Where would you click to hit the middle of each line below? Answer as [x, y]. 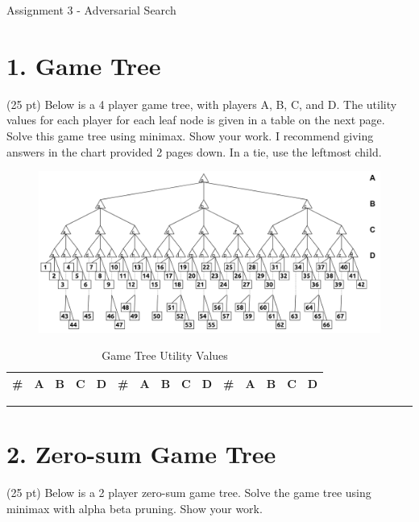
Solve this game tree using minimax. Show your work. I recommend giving [190, 135]
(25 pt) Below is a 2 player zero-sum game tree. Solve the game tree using [189, 492]
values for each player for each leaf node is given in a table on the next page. [196, 120]
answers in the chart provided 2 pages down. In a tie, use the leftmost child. [194, 151]
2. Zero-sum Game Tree [141, 453]
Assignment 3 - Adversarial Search [91, 10]
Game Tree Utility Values [165, 355]
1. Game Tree [84, 65]
